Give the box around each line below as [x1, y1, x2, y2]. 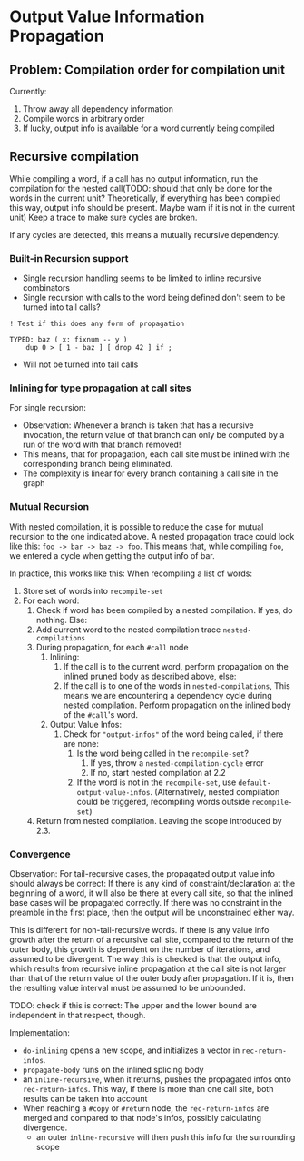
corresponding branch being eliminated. [22, 459, 173, 470]
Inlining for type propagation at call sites [9, 382, 192, 394]
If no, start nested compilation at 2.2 [90, 767, 227, 778]
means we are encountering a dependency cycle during [63, 690, 272, 700]
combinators [22, 283, 71, 293]
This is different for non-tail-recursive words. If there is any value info [9, 925, 270, 935]
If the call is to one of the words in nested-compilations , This [63, 680, 290, 691]
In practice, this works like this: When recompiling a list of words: [9, 568, 252, 579]
